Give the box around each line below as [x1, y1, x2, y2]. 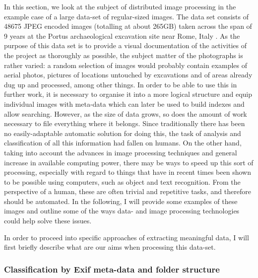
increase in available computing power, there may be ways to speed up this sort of [4, 157, 254, 167]
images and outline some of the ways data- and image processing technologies [4, 206, 240, 216]
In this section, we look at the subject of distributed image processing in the [4, 1, 236, 11]
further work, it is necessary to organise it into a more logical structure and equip [4, 89, 253, 99]
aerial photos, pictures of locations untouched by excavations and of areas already [4, 69, 253, 80]
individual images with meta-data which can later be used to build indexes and [4, 98, 245, 109]
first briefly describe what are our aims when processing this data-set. [4, 242, 216, 252]
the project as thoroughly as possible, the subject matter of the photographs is [4, 50, 243, 60]
